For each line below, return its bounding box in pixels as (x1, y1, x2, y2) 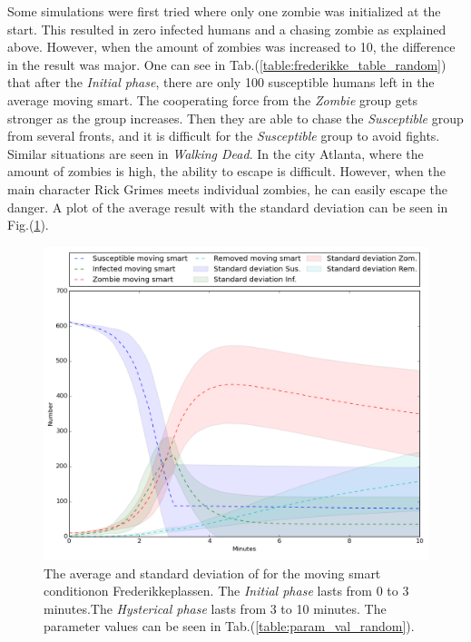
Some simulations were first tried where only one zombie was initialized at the (7, 2, 441, 20)
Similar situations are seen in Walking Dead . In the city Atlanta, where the (7, 143, 424, 163)
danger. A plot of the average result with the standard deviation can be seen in (7, 197, 448, 216)
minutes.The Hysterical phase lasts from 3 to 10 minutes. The (44, 598, 387, 617)
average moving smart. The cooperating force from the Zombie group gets (7, 90, 417, 109)
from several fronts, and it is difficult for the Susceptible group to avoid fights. (7, 126, 440, 145)
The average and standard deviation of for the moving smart (44, 563, 381, 582)
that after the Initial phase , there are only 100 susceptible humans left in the (7, 73, 435, 92)
